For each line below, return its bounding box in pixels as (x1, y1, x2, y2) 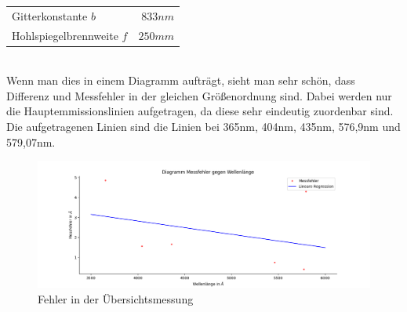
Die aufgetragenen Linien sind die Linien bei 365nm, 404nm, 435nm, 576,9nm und (6, 118, 401, 135)
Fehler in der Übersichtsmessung (38, 290, 194, 307)
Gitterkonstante (12, 7, 88, 24)
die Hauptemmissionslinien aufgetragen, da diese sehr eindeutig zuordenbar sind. (6, 103, 394, 119)
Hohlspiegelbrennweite (12, 27, 118, 43)
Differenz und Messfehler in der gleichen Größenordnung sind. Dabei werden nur (6, 87, 392, 103)
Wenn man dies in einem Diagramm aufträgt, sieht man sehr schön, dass (6, 72, 355, 89)
